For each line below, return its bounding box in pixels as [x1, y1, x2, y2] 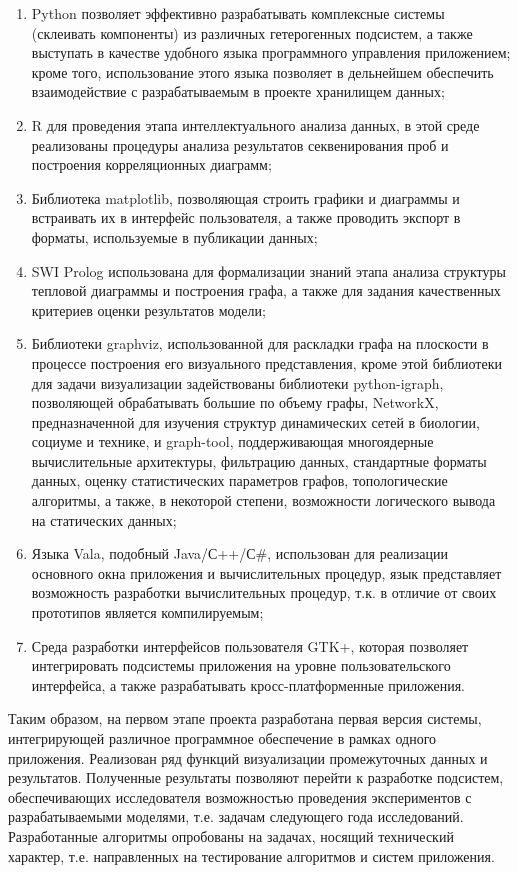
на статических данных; [31, 509, 177, 530]
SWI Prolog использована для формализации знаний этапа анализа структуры [31, 260, 506, 281]
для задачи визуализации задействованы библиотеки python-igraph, [31, 372, 444, 393]
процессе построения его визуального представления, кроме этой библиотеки [31, 352, 502, 373]
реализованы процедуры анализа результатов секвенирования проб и [31, 134, 449, 155]
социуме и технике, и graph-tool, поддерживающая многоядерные [31, 431, 434, 452]
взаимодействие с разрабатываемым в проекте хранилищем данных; [31, 81, 445, 102]
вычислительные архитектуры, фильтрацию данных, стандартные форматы [31, 450, 487, 471]
